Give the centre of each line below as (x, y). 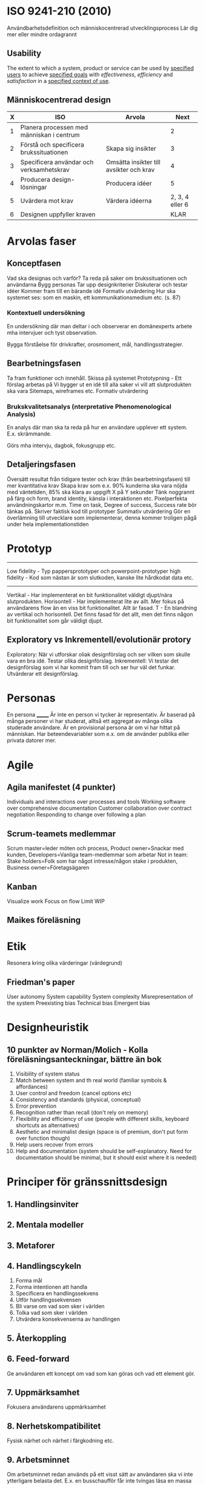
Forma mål (29, 1281)
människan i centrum (50, 134)
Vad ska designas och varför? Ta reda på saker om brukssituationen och (97, 278)
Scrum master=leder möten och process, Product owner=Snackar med (95, 848)
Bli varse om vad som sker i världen (60, 1306)
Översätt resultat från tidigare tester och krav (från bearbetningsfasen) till (98, 479)
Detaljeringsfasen (41, 465)
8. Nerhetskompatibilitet (54, 1426)
